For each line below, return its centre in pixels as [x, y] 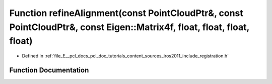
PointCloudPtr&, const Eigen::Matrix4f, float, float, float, [129, 27]
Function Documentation [49, 70]
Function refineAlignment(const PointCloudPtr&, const [126, 13]
